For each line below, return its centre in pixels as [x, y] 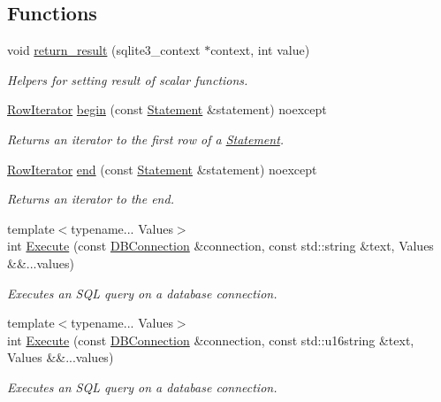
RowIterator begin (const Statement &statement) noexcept [167, 109]
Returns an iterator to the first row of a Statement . [146, 139]
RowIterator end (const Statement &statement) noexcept [162, 169]
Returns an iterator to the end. [91, 199]
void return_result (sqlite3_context [104, 50]
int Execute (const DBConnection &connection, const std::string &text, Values [220, 246]
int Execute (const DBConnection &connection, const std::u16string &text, [211, 340]
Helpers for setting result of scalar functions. [128, 79]
